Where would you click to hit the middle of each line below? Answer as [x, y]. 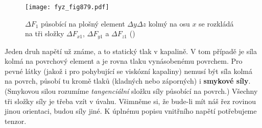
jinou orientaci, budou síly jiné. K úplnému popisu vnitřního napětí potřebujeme [131, 111]
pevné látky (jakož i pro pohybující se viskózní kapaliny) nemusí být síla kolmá [128, 71]
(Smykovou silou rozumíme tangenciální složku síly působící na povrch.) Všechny [131, 91]
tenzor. [16, 121]
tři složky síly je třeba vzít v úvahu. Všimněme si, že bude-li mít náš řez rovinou [130, 101]
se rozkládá [216, 23]
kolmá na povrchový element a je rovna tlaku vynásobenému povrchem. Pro [124, 61]
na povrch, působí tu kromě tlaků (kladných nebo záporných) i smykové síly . [128, 81]
